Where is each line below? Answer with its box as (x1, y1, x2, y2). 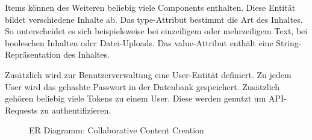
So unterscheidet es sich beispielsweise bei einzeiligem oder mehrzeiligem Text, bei (5, 25, 308, 37)
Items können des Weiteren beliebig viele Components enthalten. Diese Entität (5, 1, 296, 13)
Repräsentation (5, 48, 61, 61)
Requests (5, 103, 38, 116)
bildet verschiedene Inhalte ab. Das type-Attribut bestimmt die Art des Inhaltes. (5, 13, 303, 25)
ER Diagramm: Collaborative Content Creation (29, 124, 204, 136)
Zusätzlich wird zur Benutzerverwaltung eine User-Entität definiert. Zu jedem (5, 68, 292, 81)
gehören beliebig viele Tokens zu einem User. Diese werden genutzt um (5, 92, 266, 105)
